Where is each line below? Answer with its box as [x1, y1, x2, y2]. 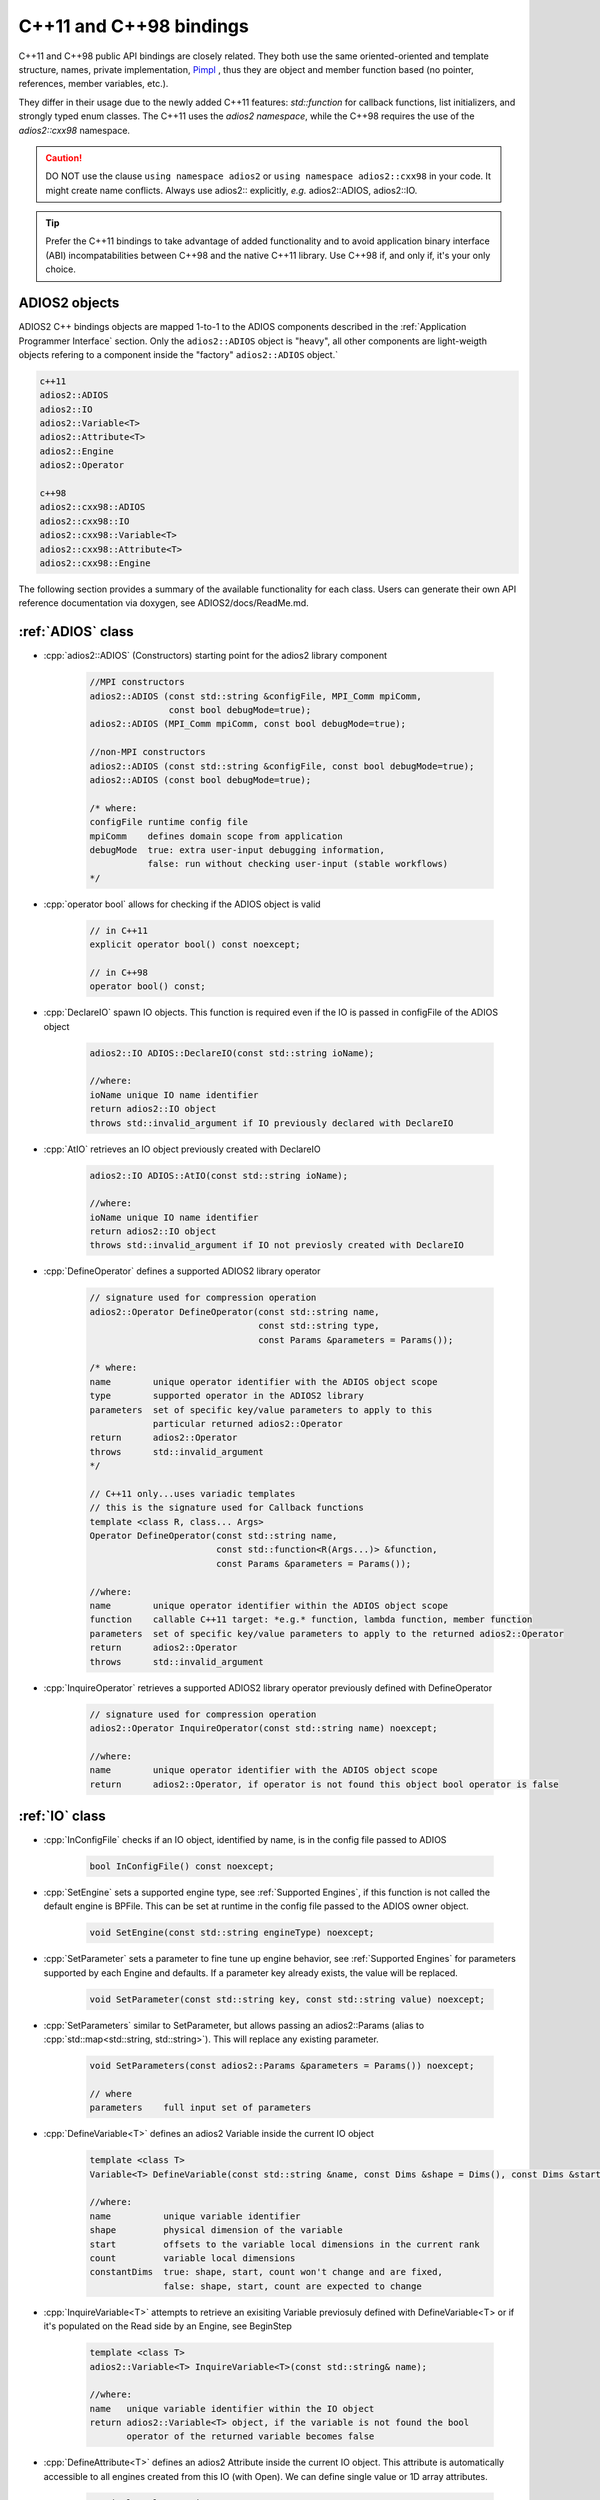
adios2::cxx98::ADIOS [39, 501, 146, 513]
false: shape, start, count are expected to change [163, 2280, 422, 2292]
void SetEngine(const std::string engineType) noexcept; [89, 1927, 375, 1939]
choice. [45, 263, 77, 275]
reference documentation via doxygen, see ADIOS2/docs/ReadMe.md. [18, 597, 309, 609]
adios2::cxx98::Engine [39, 557, 151, 569]
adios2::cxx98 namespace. [18, 124, 130, 136]
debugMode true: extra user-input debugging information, [89, 844, 385, 855]
